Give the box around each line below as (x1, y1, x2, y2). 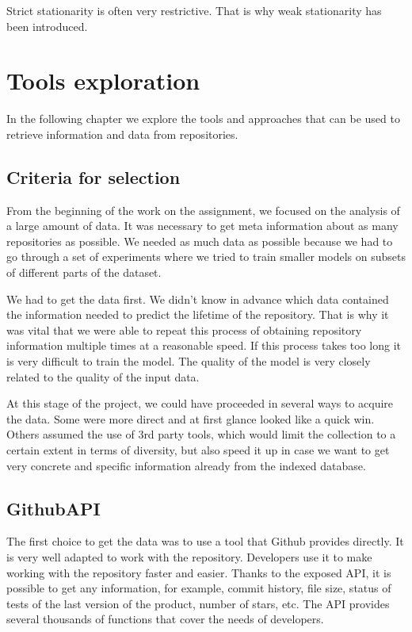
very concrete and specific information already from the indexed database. (6, 457, 366, 473)
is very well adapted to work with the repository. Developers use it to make (6, 549, 372, 565)
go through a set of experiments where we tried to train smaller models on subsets (6, 248, 406, 265)
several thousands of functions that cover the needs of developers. (6, 611, 324, 627)
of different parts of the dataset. (6, 264, 162, 281)
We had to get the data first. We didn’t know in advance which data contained (6, 290, 389, 307)
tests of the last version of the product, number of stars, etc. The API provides (6, 595, 390, 611)
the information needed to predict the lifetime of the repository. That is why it (6, 306, 389, 323)
